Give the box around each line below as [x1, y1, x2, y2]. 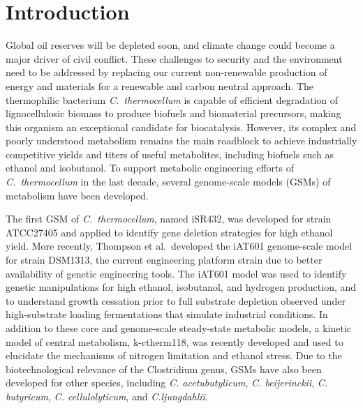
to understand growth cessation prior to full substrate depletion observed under [6, 293, 346, 308]
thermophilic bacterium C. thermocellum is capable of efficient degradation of [6, 92, 339, 107]
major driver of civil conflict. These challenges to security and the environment [6, 51, 343, 66]
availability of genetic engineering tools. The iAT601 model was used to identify [6, 266, 347, 280]
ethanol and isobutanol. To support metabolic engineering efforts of [6, 160, 295, 175]
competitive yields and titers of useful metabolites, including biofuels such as [6, 146, 334, 161]
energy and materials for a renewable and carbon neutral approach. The [6, 78, 313, 93]
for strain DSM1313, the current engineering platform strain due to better [6, 252, 323, 267]
